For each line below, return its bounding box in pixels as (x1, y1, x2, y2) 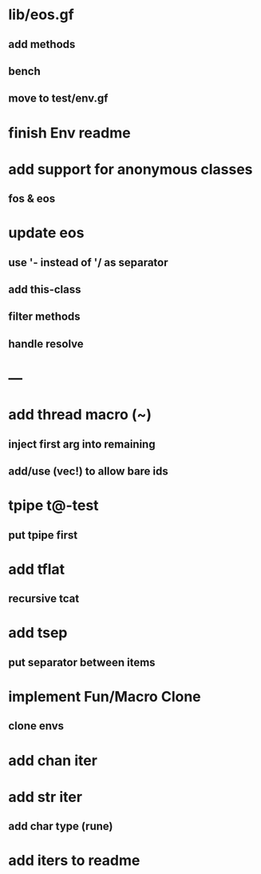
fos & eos (8, 192, 56, 205)
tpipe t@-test (8, 497, 99, 514)
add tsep (8, 624, 68, 642)
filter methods (8, 310, 81, 324)
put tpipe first (8, 528, 78, 542)
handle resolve (8, 337, 84, 351)
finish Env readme (8, 124, 131, 141)
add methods (8, 38, 76, 51)
